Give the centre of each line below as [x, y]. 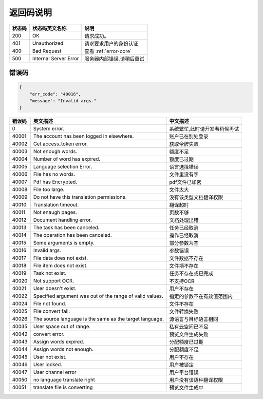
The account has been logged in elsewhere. [84, 136]
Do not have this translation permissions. [80, 197]
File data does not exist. [61, 258]
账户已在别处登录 [189, 136]
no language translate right [64, 380]
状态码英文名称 [49, 28]
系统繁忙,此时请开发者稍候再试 [204, 129]
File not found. [50, 304]
